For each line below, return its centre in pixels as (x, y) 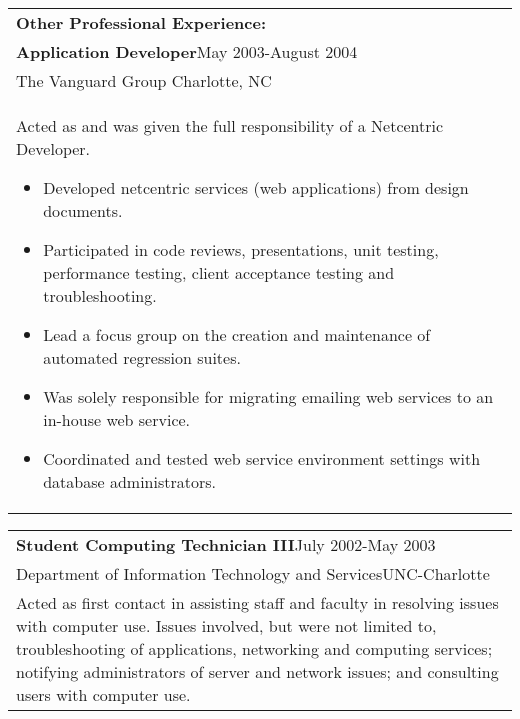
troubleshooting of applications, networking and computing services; (254, 648)
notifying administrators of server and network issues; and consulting (257, 671)
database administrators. (130, 481)
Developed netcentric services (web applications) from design (256, 187)
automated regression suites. (142, 357)
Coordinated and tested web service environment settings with (262, 458)
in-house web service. (117, 419)
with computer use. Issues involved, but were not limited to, (226, 625)
